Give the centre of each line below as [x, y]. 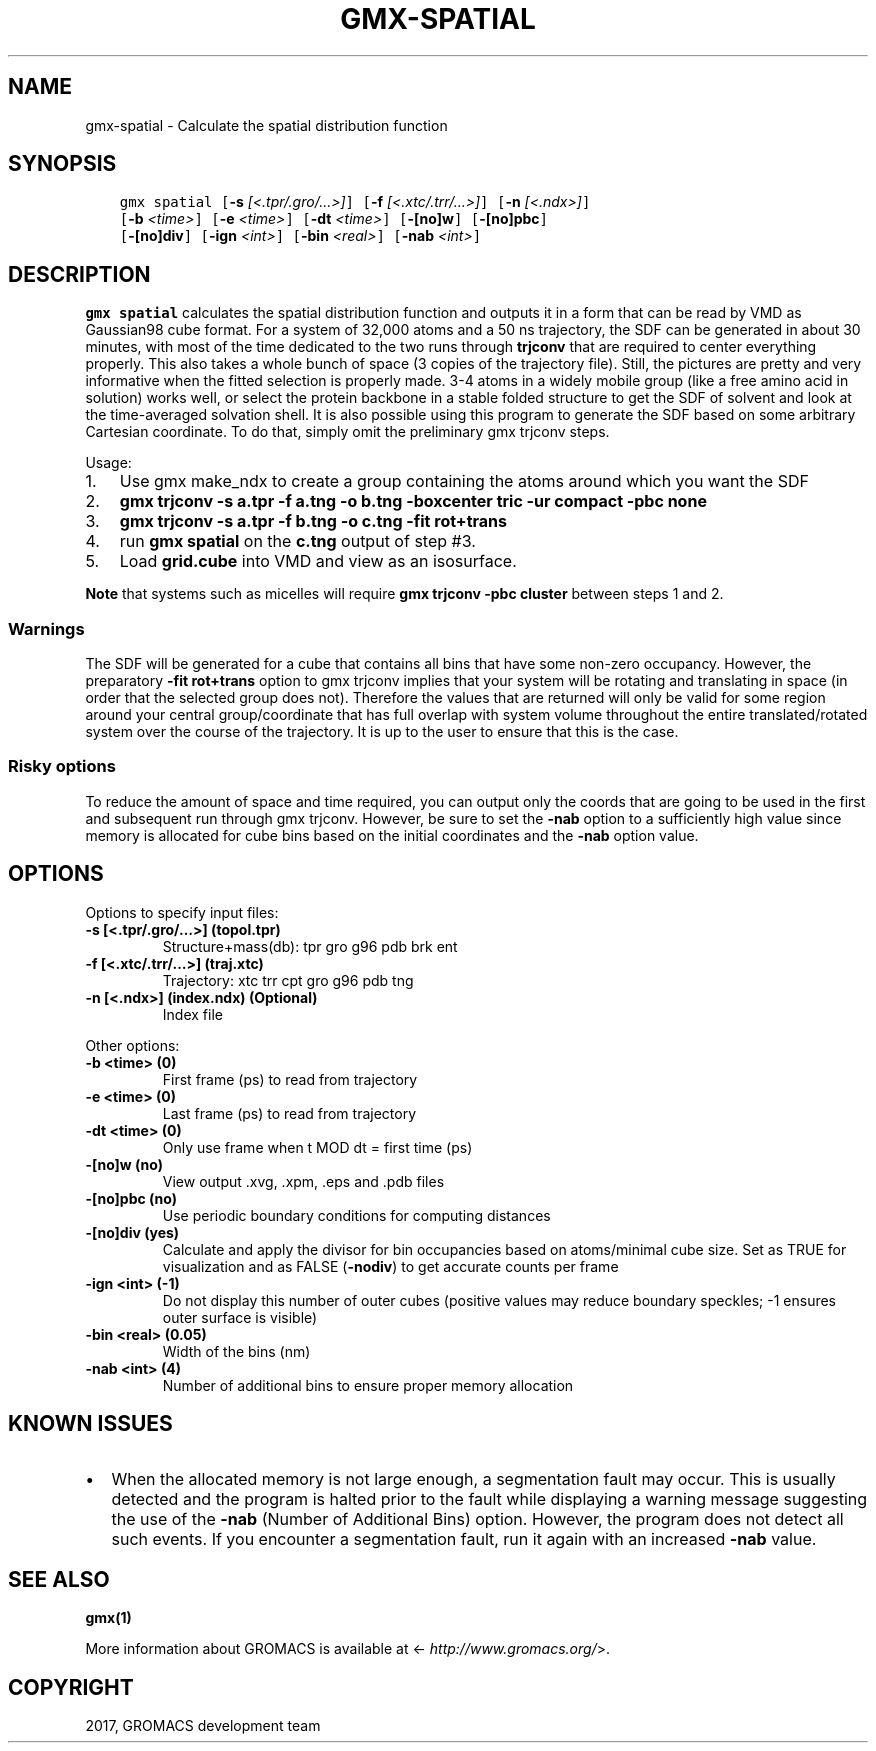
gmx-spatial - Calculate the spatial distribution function [266, 125]
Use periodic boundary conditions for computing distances [356, 1215]
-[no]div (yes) [132, 1232]
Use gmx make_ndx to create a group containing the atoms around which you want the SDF [464, 481]
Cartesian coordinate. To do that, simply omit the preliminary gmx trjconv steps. [347, 432]
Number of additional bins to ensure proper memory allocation [368, 1385]
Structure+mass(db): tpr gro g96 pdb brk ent [310, 946]
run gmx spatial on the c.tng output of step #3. [297, 541]
